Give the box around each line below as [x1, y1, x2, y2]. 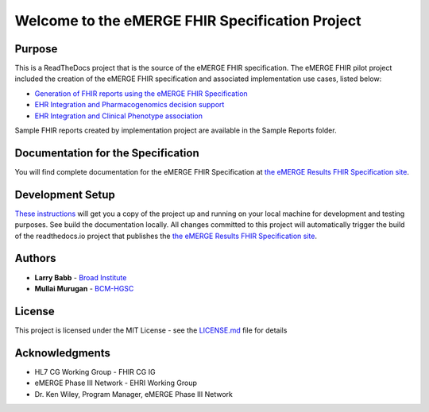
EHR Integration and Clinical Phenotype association [34, 111, 203, 121]
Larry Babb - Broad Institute [34, 272, 127, 282]
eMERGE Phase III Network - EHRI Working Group [34, 378, 198, 388]
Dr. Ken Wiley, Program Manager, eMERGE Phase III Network [34, 389, 234, 399]
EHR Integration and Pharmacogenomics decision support [34, 100, 225, 110]
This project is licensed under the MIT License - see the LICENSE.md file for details [14, 325, 288, 335]
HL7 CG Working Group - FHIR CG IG [34, 367, 156, 376]
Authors [14, 252, 56, 265]
